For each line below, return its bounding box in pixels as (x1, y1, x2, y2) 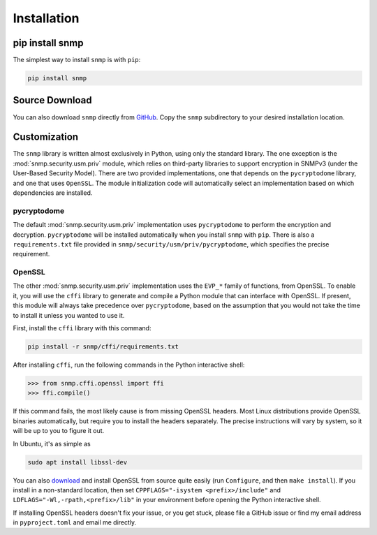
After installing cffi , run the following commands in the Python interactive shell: (13, 360, 245, 369)
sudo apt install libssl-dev (27, 458, 128, 466)
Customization (13, 131, 79, 143)
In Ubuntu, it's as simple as (13, 439, 91, 448)
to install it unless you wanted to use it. (13, 311, 125, 319)
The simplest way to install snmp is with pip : (13, 56, 141, 64)
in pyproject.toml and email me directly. (13, 518, 137, 527)
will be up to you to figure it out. (13, 427, 105, 435)
